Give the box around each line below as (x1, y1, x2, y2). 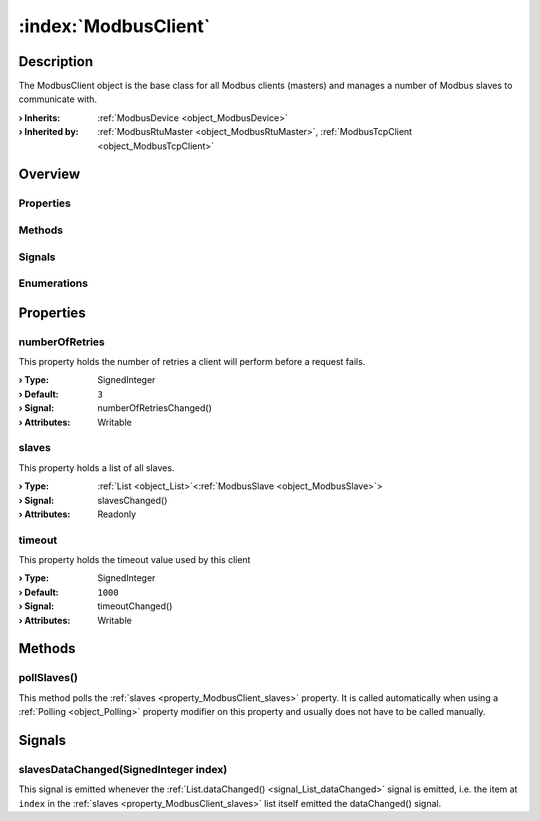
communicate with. (18, 93, 98, 105)
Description (18, 53, 94, 70)
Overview (18, 166, 81, 183)
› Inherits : (18, 111, 61, 124)
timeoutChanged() (97, 600, 173, 612)
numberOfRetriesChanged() (97, 402, 212, 414)
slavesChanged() (97, 494, 168, 506)
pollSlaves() (18, 671, 79, 685)
